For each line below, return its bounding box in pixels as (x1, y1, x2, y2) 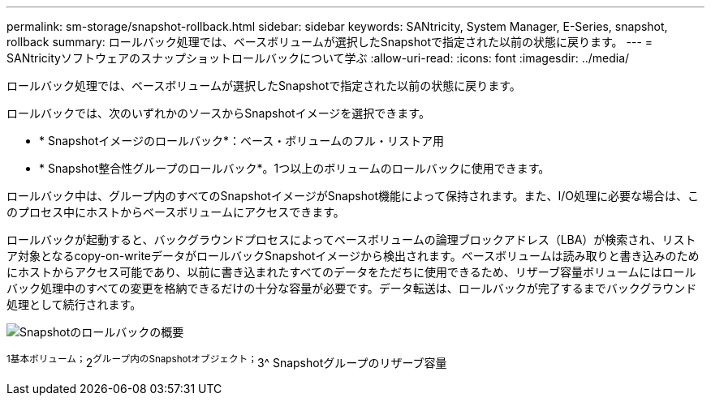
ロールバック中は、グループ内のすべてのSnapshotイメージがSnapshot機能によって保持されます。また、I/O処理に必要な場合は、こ (6, 189, 699, 203)
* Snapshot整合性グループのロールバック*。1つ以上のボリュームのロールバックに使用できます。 (39, 161, 550, 175)
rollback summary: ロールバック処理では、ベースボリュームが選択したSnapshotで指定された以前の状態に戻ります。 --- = (6, 35, 653, 49)
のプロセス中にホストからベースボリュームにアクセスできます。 (6, 205, 345, 219)
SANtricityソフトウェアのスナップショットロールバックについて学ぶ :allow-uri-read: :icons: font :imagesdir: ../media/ (6, 51, 630, 65)
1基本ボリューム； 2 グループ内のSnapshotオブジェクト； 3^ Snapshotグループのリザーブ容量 (6, 353, 447, 370)
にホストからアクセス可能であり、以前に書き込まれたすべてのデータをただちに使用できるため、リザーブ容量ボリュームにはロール (6, 265, 696, 279)
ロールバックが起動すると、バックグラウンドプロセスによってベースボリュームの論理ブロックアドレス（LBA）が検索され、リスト (6, 233, 696, 246)
